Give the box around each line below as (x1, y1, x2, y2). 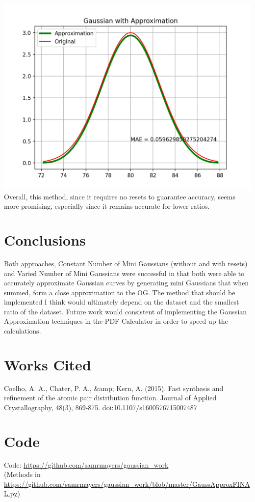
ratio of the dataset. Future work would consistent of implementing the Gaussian (4, 306, 247, 316)
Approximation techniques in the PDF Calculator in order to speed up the (4, 316, 228, 326)
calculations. (4, 326, 41, 336)
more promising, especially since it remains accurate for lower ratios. (4, 201, 210, 211)
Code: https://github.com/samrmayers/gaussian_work (4, 459, 169, 470)
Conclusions (4, 229, 86, 250)
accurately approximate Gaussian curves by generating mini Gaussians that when (4, 278, 249, 288)
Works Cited (4, 354, 91, 374)
